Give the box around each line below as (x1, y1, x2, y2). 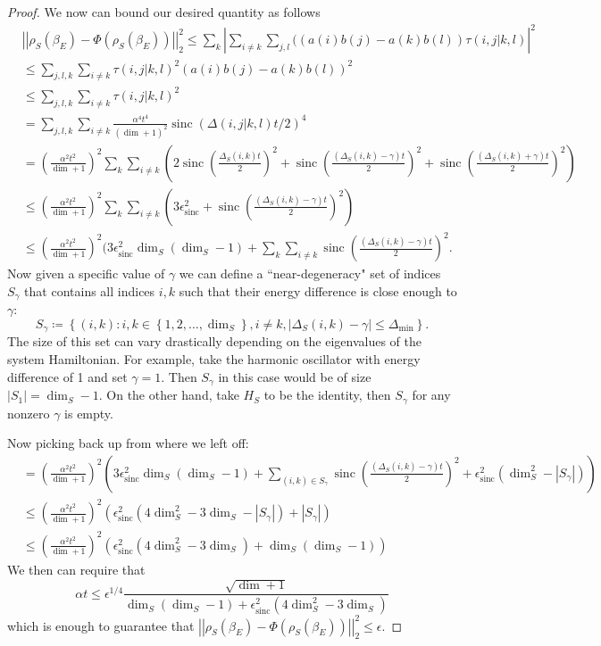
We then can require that (7, 559, 146, 578)
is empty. (64, 403, 113, 422)
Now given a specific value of (7, 264, 165, 283)
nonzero (7, 403, 50, 422)
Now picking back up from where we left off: (7, 434, 249, 452)
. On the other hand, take (98, 385, 239, 404)
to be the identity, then (263, 385, 391, 404)
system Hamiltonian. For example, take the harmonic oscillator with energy (7, 350, 421, 369)
